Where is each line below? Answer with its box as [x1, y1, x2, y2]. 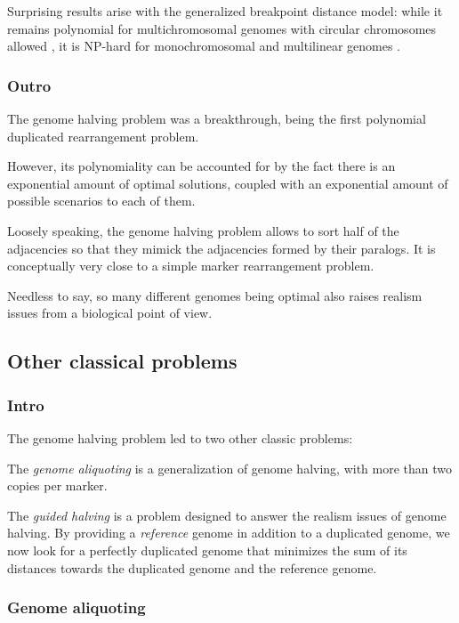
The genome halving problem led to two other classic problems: [7, 428, 353, 447]
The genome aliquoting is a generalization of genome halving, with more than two [7, 458, 453, 477]
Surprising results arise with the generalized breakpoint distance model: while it [7, 2, 443, 20]
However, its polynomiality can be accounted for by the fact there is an [7, 157, 396, 175]
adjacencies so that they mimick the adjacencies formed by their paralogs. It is [7, 239, 436, 257]
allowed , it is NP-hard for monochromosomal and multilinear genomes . [7, 36, 400, 55]
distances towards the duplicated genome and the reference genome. [7, 558, 377, 577]
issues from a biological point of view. [7, 303, 213, 322]
